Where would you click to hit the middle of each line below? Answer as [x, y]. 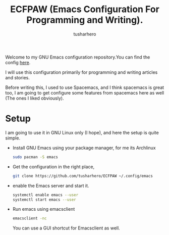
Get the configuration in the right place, [53, 167]
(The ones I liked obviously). [35, 98]
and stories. [18, 77]
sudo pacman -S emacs [35, 157]
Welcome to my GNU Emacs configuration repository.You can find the [78, 57]
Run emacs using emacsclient [44, 209]
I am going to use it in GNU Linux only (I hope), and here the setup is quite [82, 132]
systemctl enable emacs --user [45, 195]
